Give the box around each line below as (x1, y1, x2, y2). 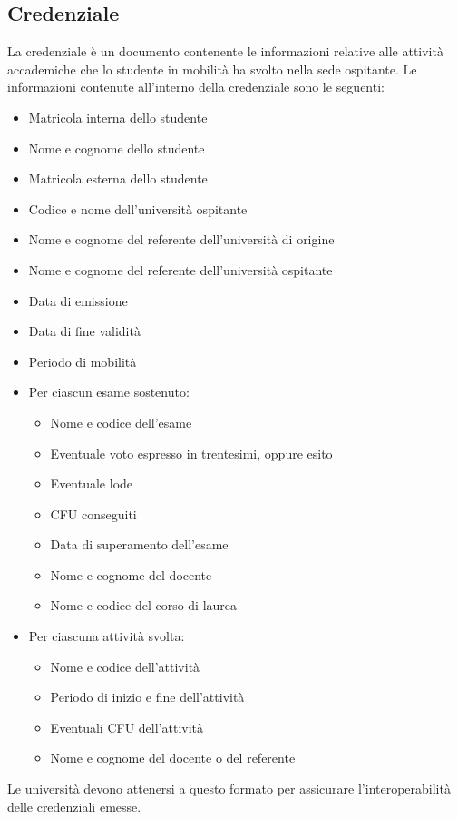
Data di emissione (28, 291, 128, 310)
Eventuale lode (50, 474, 133, 493)
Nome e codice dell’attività (50, 656, 200, 676)
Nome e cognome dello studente (28, 138, 205, 157)
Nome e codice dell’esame (50, 412, 192, 431)
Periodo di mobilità (28, 351, 137, 370)
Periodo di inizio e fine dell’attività (50, 687, 245, 706)
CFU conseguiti (50, 504, 137, 523)
